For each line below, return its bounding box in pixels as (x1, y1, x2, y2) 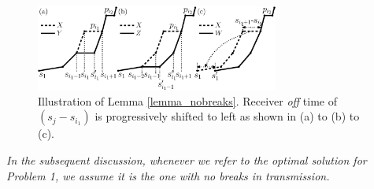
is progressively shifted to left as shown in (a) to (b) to (94, 108, 360, 124)
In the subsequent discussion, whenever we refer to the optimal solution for (6, 152, 367, 169)
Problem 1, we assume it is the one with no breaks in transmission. (6, 167, 330, 183)
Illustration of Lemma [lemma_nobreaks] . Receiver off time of (38, 92, 338, 109)
